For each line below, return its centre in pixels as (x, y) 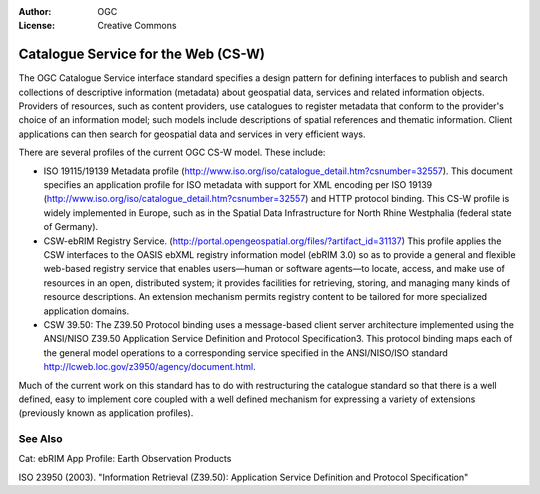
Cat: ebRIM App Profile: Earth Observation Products (125, 459)
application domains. (86, 311)
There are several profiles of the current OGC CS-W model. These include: (172, 152)
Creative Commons (137, 26)
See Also (40, 439)
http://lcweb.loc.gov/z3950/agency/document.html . (149, 367)
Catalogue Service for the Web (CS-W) (141, 54)
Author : (35, 11)
